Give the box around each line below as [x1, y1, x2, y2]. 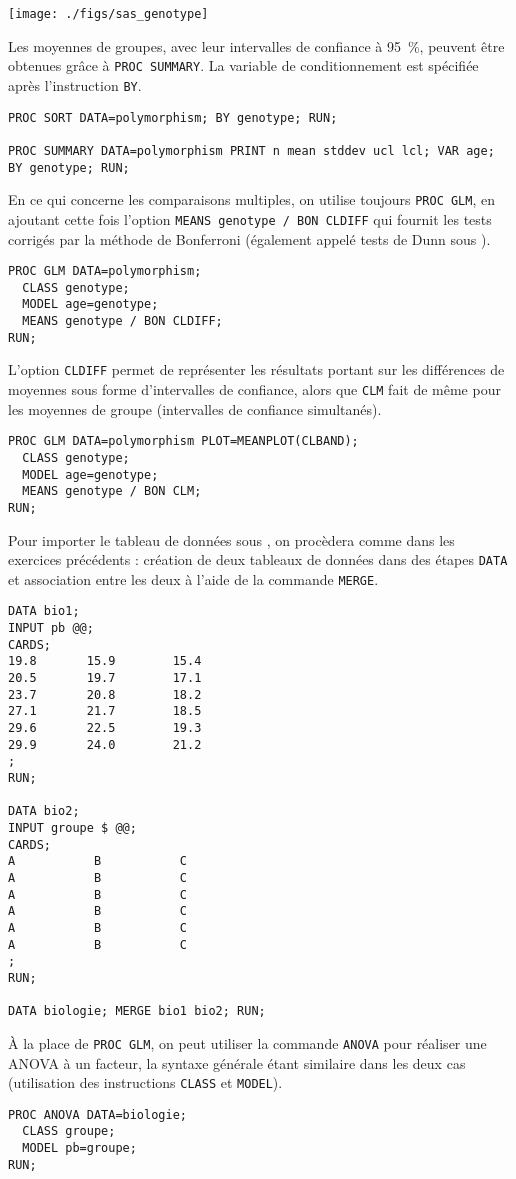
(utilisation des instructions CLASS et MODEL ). [8, 1072, 283, 1093]
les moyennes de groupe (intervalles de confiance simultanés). [8, 398, 382, 419]
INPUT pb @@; [8, 621, 94, 636]
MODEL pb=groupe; [22, 1141, 137, 1156]
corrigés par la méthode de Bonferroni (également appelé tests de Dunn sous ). [8, 228, 491, 249]
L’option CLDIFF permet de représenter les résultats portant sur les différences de [8, 359, 505, 380]
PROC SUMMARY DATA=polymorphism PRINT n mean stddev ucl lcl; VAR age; [8, 143, 495, 158]
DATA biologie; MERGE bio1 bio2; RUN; [8, 1004, 266, 1019]
